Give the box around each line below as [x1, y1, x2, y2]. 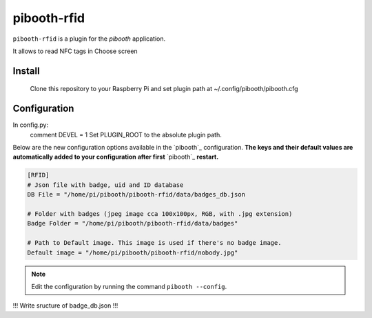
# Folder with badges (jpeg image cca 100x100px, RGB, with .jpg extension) [27, 210, 293, 217]
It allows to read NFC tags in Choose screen [12, 47, 138, 55]
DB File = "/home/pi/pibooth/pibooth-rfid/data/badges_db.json [27, 190, 246, 199]
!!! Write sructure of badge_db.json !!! [12, 301, 118, 310]
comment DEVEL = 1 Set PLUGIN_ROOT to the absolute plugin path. [30, 130, 222, 139]
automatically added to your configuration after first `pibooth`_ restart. [12, 152, 219, 161]
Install [12, 65, 41, 77]
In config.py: [12, 121, 49, 129]
